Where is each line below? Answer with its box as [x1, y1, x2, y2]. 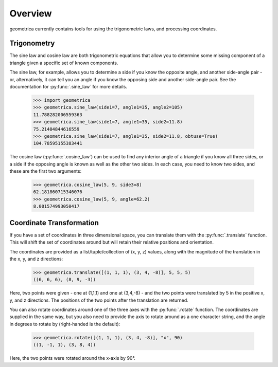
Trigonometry [9, 39, 55, 48]
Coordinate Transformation [9, 218, 99, 227]
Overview [9, 8, 52, 19]
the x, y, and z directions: [9, 255, 63, 262]
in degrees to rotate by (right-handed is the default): [9, 321, 120, 327]
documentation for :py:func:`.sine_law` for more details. [9, 84, 127, 90]
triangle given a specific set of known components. [9, 60, 118, 66]
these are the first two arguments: [9, 168, 82, 174]
